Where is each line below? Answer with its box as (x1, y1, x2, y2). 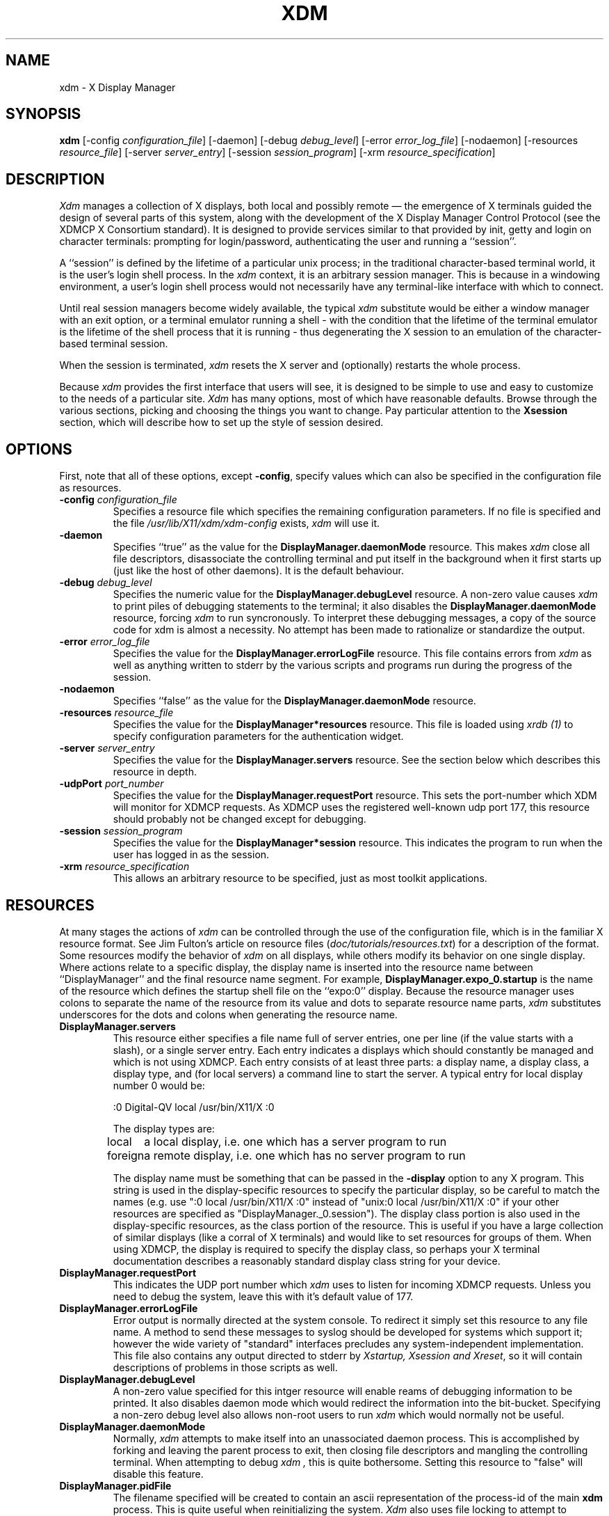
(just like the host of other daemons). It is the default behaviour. (113, 564, 404, 577)
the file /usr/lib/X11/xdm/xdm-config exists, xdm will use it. (113, 517, 380, 530)
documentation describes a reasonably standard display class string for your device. (113, 1254, 501, 1267)
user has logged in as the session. (113, 848, 270, 861)
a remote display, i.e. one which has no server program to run (144, 1148, 466, 1162)
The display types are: (113, 1122, 215, 1135)
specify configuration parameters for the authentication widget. (113, 730, 404, 743)
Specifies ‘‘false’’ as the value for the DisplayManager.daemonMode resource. (113, 695, 476, 707)
